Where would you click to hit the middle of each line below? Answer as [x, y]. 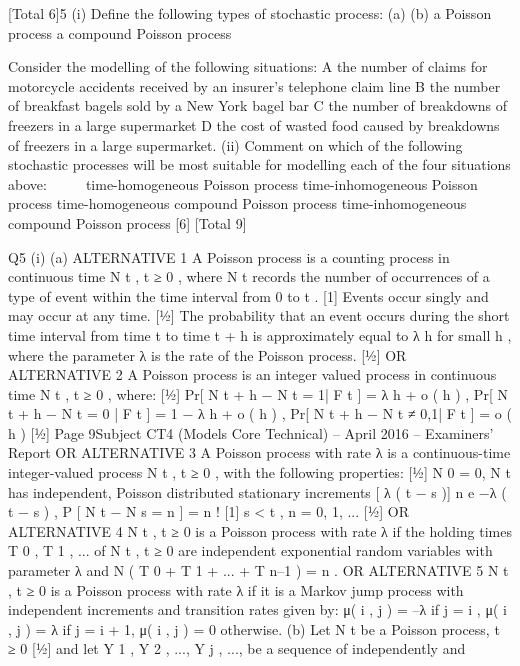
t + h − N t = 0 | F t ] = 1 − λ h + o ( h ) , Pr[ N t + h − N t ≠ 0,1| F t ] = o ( [260, 413]
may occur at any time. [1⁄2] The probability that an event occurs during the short [259, 315]
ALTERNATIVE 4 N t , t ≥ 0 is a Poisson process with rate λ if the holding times [260, 530]
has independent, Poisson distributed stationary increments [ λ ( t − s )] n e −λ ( [257, 491]
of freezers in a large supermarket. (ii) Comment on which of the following [235, 144]
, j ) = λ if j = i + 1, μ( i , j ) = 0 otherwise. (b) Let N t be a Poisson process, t [254, 628]
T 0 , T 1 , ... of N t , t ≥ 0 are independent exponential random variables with [250, 550]
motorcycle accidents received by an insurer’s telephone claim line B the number [254, 85]
